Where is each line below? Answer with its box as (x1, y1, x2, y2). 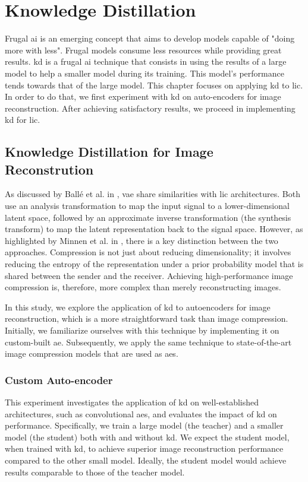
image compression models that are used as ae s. (5, 347, 178, 360)
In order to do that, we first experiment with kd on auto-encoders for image (5, 90, 281, 103)
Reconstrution (5, 160, 94, 178)
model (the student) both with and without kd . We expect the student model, (5, 430, 290, 443)
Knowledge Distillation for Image (5, 142, 213, 161)
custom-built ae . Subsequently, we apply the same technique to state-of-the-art (5, 335, 292, 348)
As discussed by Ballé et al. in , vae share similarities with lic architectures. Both (5, 188, 300, 200)
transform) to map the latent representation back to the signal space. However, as (5, 223, 303, 235)
